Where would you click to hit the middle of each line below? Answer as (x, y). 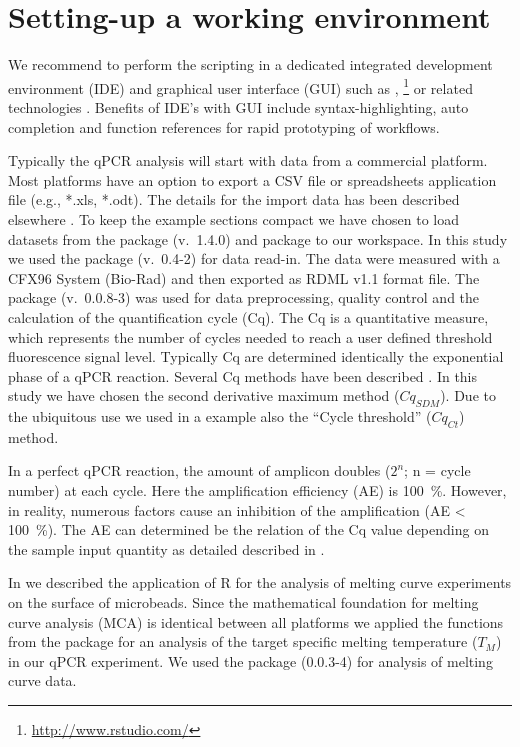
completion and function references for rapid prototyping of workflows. (224, 126)
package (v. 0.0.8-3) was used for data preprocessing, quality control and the (244, 297)
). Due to (468, 395)
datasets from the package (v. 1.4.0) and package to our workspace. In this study (258, 238)
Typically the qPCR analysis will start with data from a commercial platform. (248, 160)
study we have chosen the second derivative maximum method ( (204, 395)
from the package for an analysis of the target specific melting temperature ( (243, 641)
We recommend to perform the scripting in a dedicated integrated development (250, 64)
